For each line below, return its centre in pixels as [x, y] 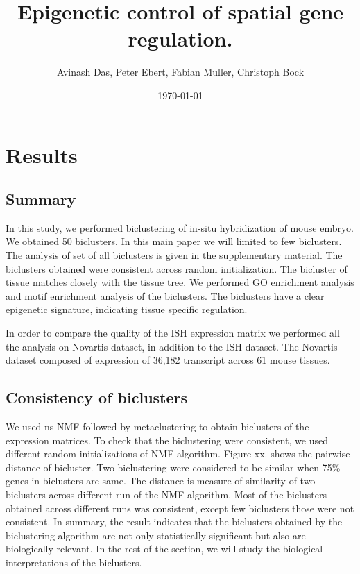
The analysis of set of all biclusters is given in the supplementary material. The [174, 255]
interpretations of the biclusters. [74, 562]
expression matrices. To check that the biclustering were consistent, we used [167, 440]
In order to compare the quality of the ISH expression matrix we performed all [173, 333]
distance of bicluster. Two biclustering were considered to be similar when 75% [173, 467]
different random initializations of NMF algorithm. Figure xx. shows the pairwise [178, 454]
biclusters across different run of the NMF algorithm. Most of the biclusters [166, 494]
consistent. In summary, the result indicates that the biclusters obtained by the [174, 522]
